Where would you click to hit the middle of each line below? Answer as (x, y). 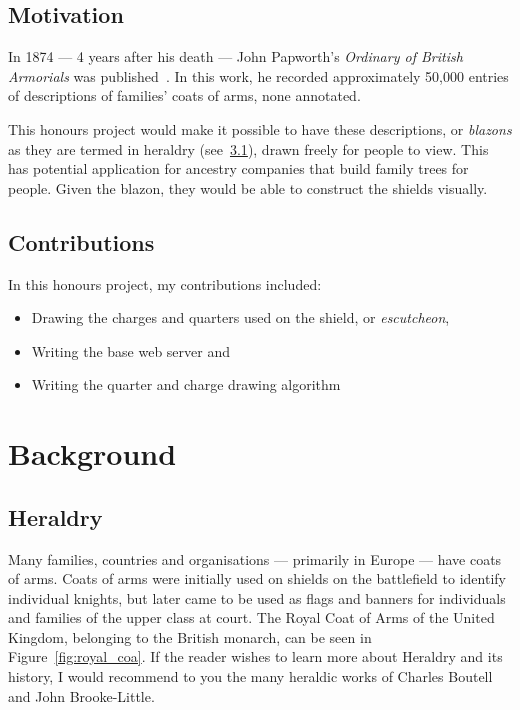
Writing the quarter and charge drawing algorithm (186, 384)
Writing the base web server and (131, 350)
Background (92, 453)
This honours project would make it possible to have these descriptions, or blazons (260, 128)
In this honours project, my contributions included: (165, 283)
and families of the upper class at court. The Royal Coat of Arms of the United (251, 617)
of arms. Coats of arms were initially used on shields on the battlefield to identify (257, 578)
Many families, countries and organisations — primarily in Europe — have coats (255, 558)
